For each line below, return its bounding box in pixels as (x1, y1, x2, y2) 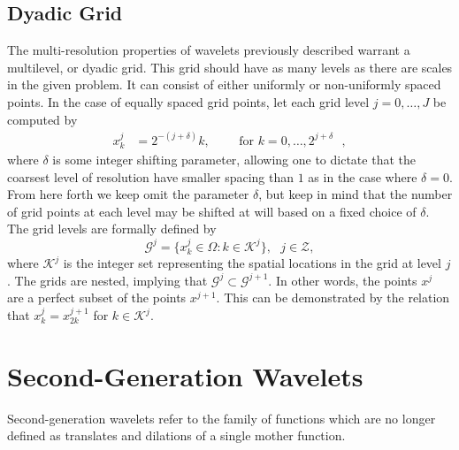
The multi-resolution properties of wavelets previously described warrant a (7, 41, 410, 59)
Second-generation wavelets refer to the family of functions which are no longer (7, 408, 436, 427)
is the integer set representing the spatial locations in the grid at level (63, 254, 441, 272)
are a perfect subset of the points (7, 288, 187, 307)
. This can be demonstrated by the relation (216, 288, 450, 307)
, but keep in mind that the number (258, 185, 453, 203)
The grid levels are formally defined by (7, 219, 217, 238)
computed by (7, 110, 78, 128)
